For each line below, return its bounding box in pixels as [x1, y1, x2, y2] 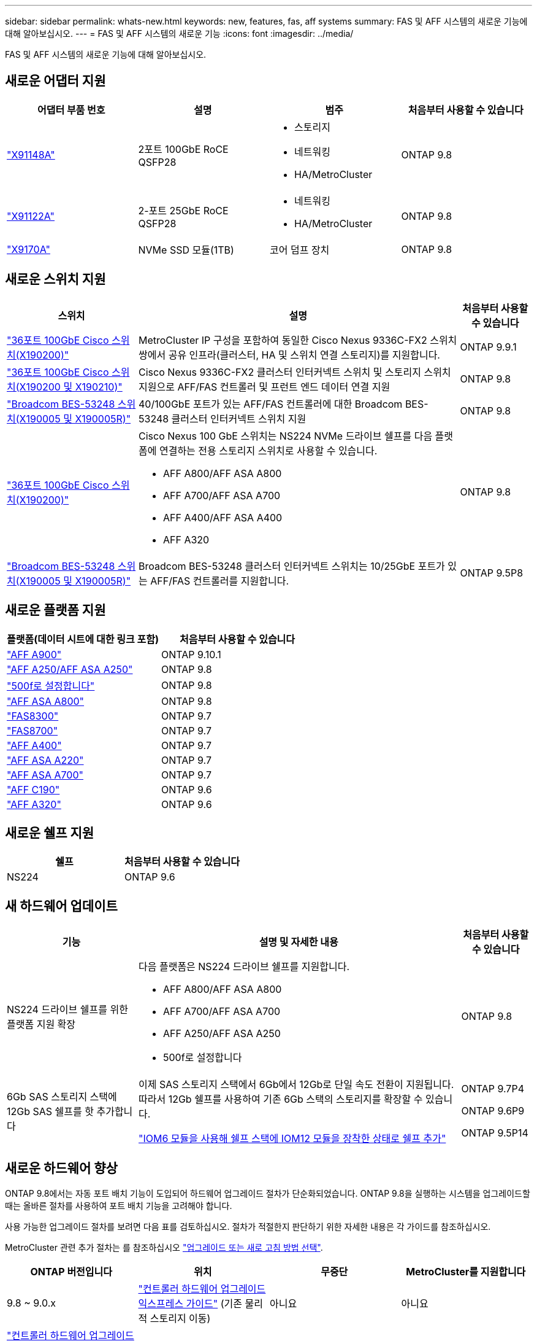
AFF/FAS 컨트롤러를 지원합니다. [150, 574, 289, 587]
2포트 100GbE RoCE [138, 142, 229, 155]
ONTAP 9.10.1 [161, 648, 221, 661]
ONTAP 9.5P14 [461, 1127, 528, 1140]
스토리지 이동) [150, 1312, 211, 1325]
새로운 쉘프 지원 [5, 825, 94, 841]
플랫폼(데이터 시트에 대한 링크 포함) [7, 632, 159, 645]
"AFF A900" [7, 648, 62, 661]
